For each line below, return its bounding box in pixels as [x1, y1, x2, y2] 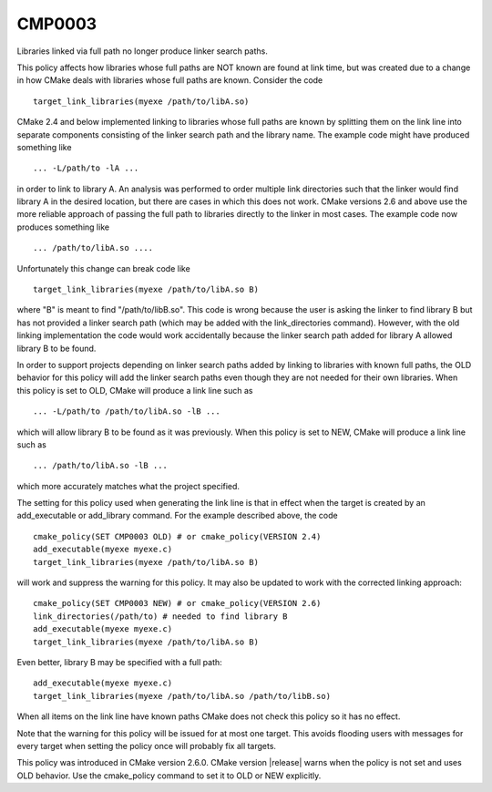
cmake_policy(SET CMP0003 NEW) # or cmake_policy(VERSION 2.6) [33, 598, 322, 609]
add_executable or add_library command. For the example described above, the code [16, 510, 338, 521]
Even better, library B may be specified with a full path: [16, 657, 222, 667]
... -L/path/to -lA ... [33, 163, 139, 173]
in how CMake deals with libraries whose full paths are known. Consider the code [16, 75, 323, 86]
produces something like [16, 221, 109, 232]
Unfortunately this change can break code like [16, 262, 190, 273]
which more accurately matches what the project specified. [16, 480, 241, 491]
